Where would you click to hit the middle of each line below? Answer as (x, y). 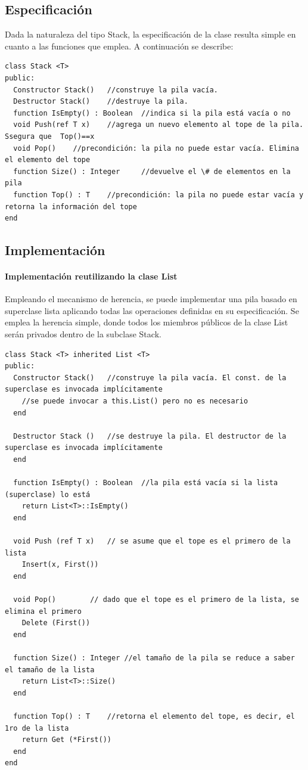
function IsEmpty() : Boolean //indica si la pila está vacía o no (152, 113)
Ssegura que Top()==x (50, 136)
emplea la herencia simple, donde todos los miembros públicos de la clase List (147, 322)
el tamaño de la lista (50, 670)
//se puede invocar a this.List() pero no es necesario (135, 401)
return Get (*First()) (66, 740)
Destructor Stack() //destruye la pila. (101, 102)
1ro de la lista (37, 728)
